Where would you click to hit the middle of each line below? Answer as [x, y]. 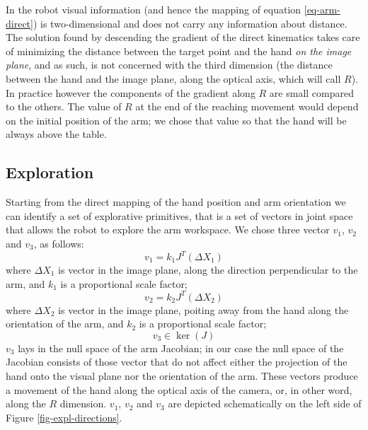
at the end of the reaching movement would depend [247, 106]
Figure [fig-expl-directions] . [64, 417]
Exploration [50, 172]
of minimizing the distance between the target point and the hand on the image [179, 51]
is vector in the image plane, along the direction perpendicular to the [208, 270]
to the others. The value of [64, 106]
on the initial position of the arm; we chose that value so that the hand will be [176, 120]
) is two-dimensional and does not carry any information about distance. [190, 23]
